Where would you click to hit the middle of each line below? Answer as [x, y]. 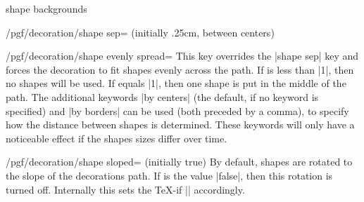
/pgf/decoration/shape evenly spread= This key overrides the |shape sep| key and [182, 56]
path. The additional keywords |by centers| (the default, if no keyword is [162, 96]
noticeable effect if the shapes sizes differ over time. [117, 138]
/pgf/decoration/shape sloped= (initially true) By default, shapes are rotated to [179, 162]
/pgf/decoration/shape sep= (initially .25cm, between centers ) [140, 32]
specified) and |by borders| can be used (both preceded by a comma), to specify [177, 110]
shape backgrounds [46, 8]
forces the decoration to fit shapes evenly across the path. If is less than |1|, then [180, 69]
